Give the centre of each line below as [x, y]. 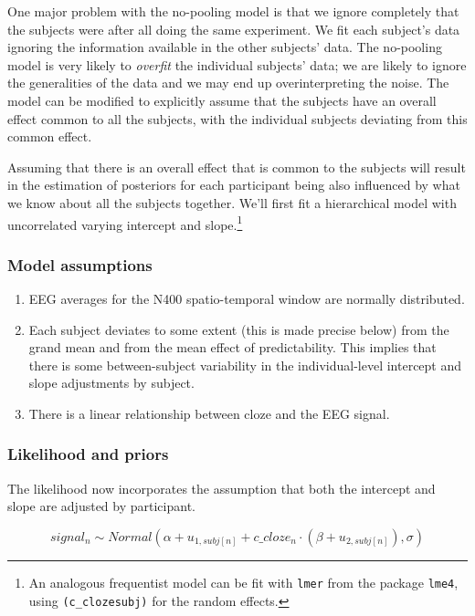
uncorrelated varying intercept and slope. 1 [125, 223]
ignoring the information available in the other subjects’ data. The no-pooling [225, 47]
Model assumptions [80, 264]
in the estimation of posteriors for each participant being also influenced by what [234, 185]
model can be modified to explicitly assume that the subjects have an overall [222, 100]
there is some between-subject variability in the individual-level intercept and [245, 365]
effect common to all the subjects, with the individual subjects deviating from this [237, 118]
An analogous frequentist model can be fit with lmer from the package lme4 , [243, 582]
